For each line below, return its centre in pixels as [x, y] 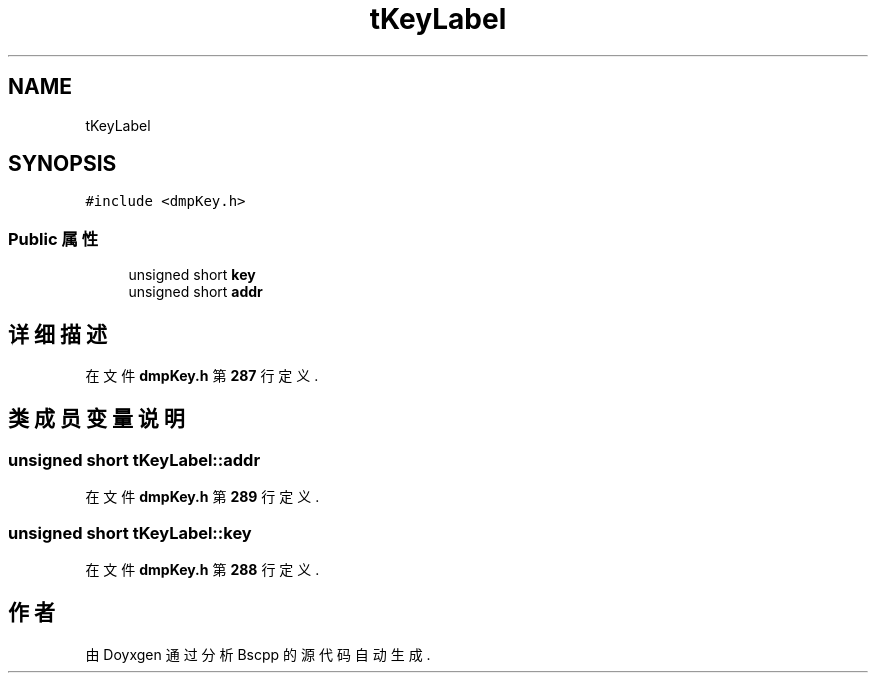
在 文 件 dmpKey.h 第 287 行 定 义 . [202, 376]
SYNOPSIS [62, 164]
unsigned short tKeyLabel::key [130, 532]
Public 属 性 [53, 238]
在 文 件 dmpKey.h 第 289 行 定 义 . [202, 497]
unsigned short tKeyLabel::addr [134, 459]
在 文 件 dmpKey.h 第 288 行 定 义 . [202, 569]
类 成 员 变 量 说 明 [96, 419]
